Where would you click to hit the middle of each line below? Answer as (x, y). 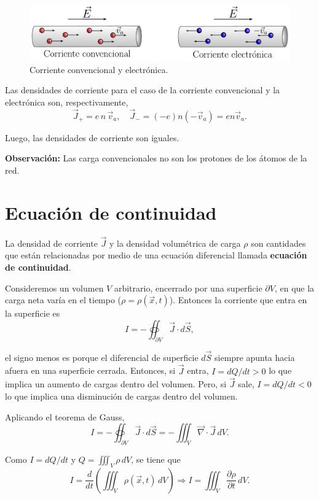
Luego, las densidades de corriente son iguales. (92, 137)
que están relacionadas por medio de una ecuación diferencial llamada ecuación (156, 255)
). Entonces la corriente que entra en (238, 300)
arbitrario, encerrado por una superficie (188, 288)
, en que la (294, 288)
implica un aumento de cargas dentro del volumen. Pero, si (116, 384)
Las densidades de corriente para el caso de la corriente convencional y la (143, 90)
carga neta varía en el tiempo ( (63, 300)
